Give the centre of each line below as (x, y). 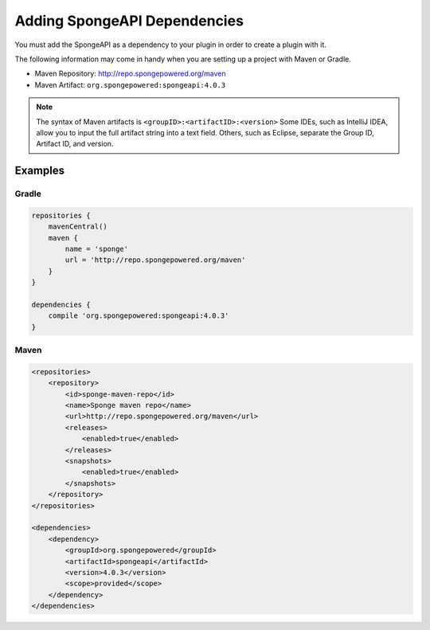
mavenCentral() (78, 227)
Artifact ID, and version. (75, 144)
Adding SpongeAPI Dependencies (129, 21)
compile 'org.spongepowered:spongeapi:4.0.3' (139, 316)
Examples (40, 171)
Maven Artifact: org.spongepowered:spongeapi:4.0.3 (130, 84)
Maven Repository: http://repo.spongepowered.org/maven (130, 74)
